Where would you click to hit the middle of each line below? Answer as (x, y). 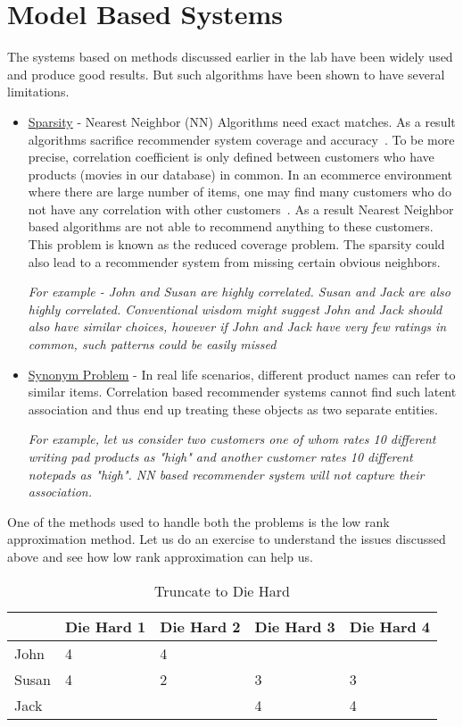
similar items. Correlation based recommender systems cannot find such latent (242, 392)
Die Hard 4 (390, 626)
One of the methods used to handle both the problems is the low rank (198, 521)
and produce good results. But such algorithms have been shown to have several (226, 74)
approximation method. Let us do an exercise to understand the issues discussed (227, 539)
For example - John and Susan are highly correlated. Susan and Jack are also (239, 292)
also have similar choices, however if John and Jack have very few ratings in (237, 326)
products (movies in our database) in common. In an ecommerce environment (240, 174)
